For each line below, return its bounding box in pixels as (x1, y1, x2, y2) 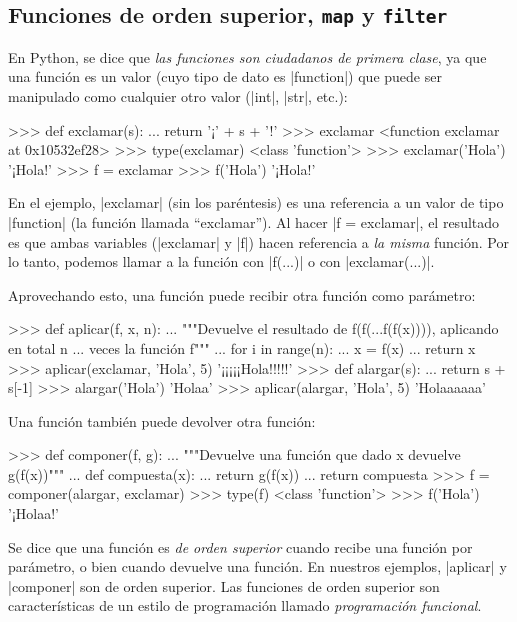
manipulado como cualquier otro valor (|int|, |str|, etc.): (8, 85, 348, 106)
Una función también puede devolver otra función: (8, 410, 316, 431)
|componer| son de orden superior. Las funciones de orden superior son (8, 575, 440, 596)
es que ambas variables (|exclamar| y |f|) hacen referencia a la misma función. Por (8, 231, 509, 252)
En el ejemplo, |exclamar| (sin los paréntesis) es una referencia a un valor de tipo (8, 192, 504, 213)
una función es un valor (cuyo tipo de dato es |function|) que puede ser (8, 66, 442, 87)
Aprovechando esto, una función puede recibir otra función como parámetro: (8, 284, 476, 305)
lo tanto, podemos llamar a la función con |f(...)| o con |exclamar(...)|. (8, 251, 435, 272)
